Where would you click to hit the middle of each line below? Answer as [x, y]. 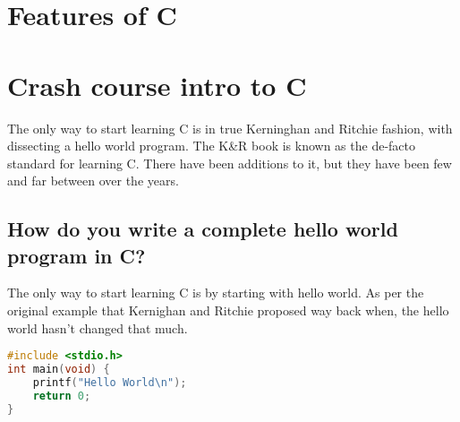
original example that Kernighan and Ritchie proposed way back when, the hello [228, 310]
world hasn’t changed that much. [98, 327]
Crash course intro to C [157, 85]
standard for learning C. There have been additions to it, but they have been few [230, 163]
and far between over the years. [93, 181]
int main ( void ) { [59, 370]
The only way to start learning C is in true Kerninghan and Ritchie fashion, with [230, 128]
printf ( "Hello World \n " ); [110, 383]
